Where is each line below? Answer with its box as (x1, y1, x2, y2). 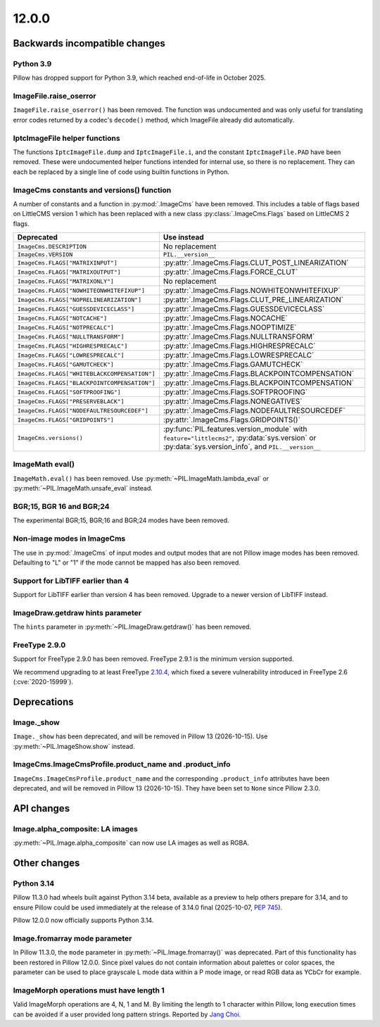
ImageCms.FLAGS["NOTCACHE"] (17, 314, 108, 322)
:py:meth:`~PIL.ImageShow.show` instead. (13, 742, 135, 750)
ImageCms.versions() (17, 434, 84, 441)
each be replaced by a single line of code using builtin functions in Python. (13, 168, 230, 176)
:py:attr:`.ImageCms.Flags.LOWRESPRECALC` (163, 351, 315, 360)
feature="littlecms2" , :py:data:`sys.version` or (163, 433, 317, 443)
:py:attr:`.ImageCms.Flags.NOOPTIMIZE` (163, 322, 297, 332)
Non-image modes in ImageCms (13, 534, 126, 543)
